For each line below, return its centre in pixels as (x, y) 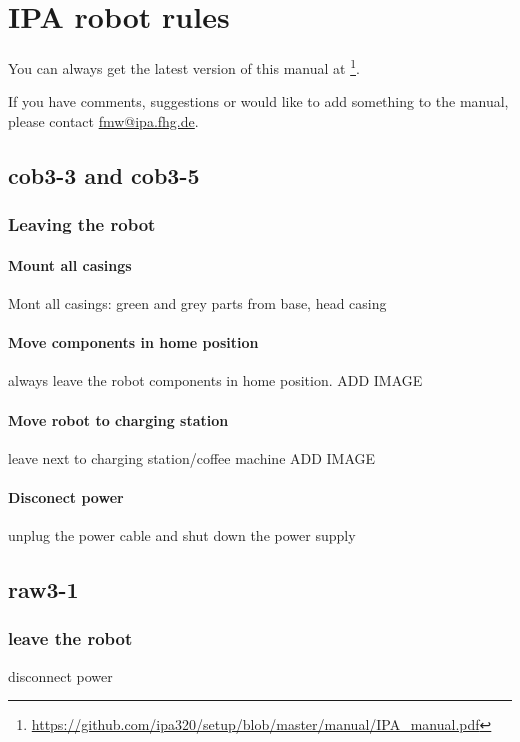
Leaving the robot (82, 224)
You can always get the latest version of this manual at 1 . (184, 66)
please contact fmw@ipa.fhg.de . (103, 120)
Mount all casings (70, 264)
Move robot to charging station (118, 419)
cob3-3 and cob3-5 (104, 174)
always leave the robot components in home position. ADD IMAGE (215, 380)
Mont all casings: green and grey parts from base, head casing (197, 302)
